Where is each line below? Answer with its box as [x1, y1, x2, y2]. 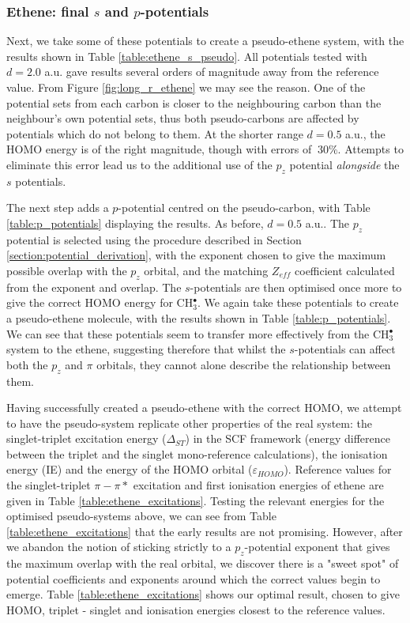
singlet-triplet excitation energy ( [6, 430, 167, 447]
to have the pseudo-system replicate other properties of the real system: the [6, 414, 372, 431]
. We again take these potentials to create [197, 294, 399, 311]
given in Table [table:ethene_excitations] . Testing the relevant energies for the [6, 492, 385, 508]
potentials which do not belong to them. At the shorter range [6, 125, 303, 142]
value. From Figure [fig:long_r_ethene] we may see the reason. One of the [6, 79, 366, 95]
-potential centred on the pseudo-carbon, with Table [118, 199, 371, 216]
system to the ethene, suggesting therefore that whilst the [6, 341, 286, 357]
